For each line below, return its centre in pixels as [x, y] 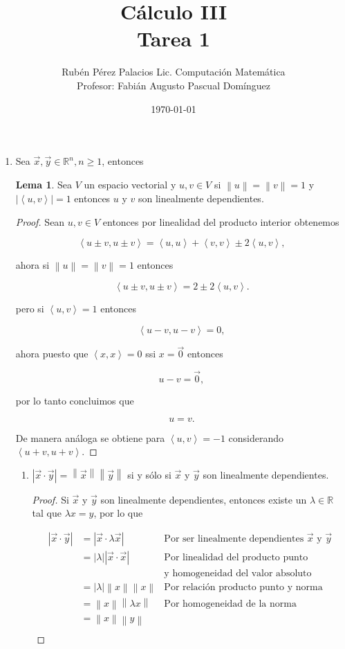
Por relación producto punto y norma [243, 588]
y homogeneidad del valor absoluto [238, 574]
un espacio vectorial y [130, 184]
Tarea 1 [174, 38]
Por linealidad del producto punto [236, 558]
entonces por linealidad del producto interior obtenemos [221, 221]
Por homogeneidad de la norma [230, 604]
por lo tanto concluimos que [75, 400]
